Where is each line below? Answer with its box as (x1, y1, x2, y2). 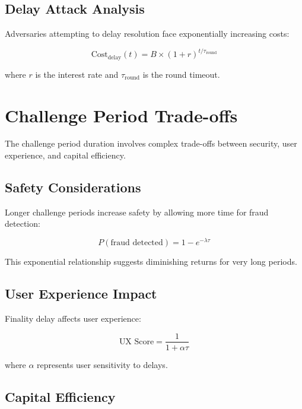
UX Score (119, 337, 154, 346)
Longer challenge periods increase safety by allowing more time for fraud (5, 205, 269, 218)
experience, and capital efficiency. (5, 149, 126, 161)
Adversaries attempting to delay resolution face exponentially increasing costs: (5, 27, 290, 40)
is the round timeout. (142, 68, 220, 80)
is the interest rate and (35, 68, 119, 80)
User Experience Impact (5, 284, 157, 303)
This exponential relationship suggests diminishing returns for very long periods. (5, 255, 297, 268)
